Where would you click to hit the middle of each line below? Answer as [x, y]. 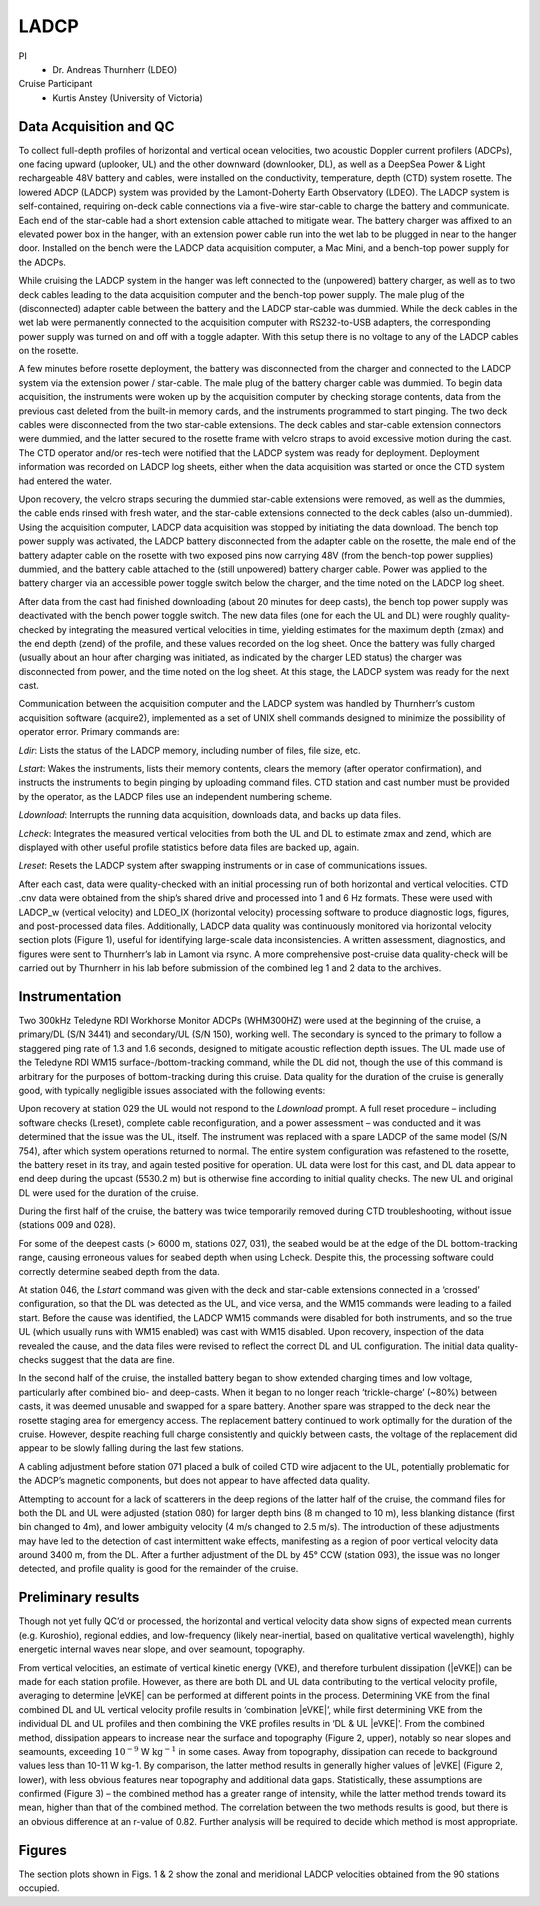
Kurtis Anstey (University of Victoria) [128, 97]
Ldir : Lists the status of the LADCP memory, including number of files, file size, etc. [189, 750]
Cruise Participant [55, 84]
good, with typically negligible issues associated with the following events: [172, 1090]
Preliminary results [79, 1597]
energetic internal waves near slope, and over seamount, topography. [161, 1649]
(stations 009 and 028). [67, 1225]
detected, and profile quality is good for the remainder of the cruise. [158, 1569]
